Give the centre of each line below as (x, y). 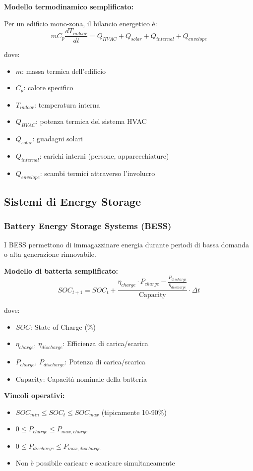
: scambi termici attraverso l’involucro (97, 173)
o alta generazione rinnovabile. (50, 254)
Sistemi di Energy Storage (73, 202)
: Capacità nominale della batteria (95, 379)
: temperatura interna (67, 104)
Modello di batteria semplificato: (61, 270)
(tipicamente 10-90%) (134, 412)
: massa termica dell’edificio (64, 71)
